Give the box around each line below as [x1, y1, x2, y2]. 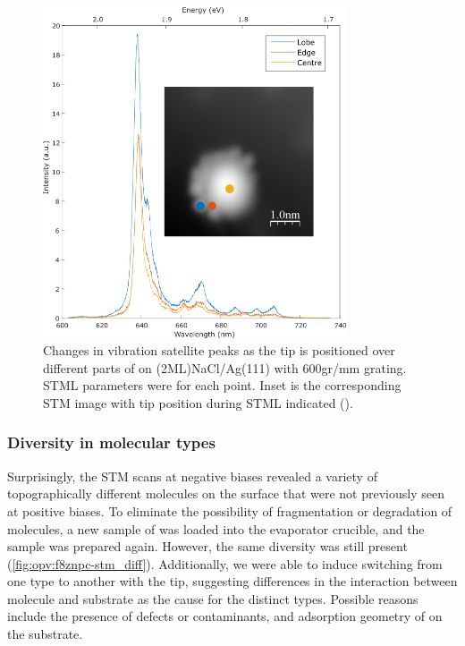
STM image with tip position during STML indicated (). [43, 393, 353, 412]
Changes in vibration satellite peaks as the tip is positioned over [43, 341, 395, 360]
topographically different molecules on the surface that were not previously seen [7, 484, 444, 503]
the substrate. [7, 625, 83, 643]
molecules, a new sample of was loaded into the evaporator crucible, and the [7, 519, 425, 538]
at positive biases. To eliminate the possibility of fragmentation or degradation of [7, 501, 452, 520]
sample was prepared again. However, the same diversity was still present [7, 537, 408, 556]
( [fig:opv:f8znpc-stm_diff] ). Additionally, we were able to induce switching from [7, 554, 443, 573]
